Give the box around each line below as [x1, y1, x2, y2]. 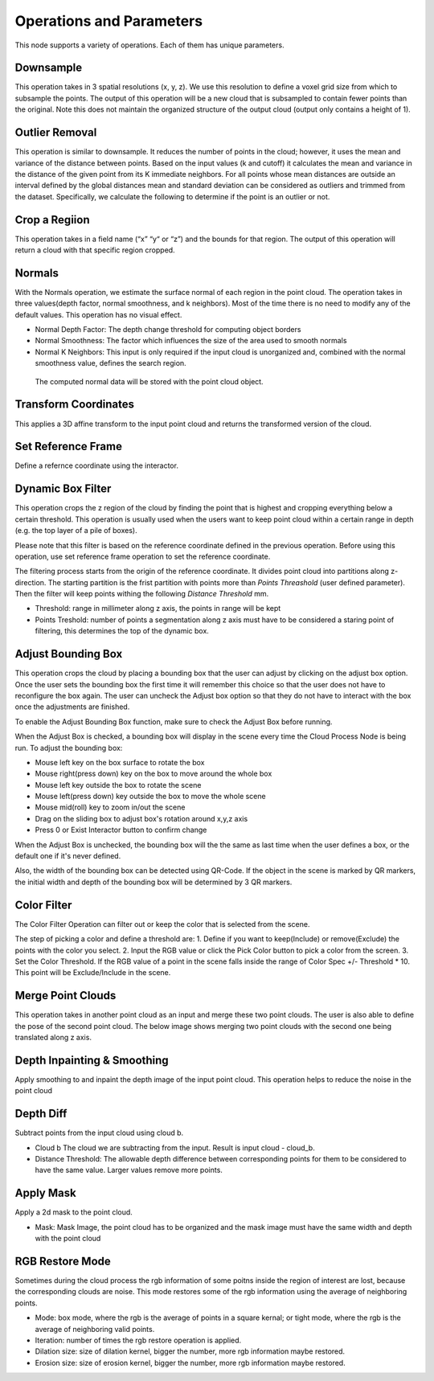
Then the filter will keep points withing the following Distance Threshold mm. [14, 589, 269, 599]
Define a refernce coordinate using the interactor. [14, 461, 178, 470]
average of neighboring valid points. [35, 1324, 155, 1334]
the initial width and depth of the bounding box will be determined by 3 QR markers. [14, 877, 293, 887]
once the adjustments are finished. [14, 702, 130, 711]
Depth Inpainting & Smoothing [14, 1053, 169, 1067]
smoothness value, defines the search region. [35, 359, 186, 368]
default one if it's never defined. [14, 851, 121, 861]
